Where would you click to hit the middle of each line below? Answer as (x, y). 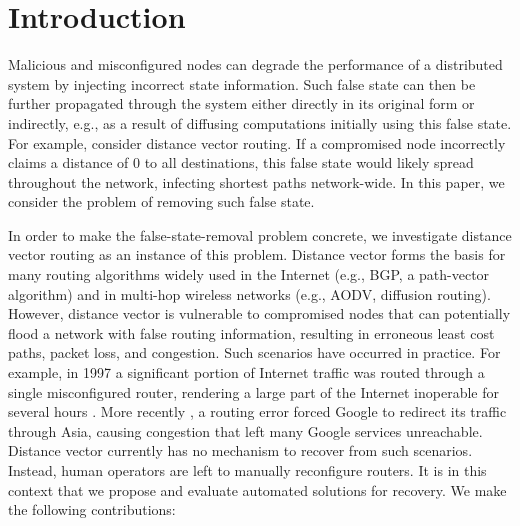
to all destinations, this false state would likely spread (309, 162)
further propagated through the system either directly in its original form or (241, 103)
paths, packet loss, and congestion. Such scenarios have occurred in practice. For (254, 352)
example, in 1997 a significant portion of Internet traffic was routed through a (246, 372)
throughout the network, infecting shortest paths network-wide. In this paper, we (256, 181)
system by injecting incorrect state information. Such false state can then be (242, 83)
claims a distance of (68, 162)
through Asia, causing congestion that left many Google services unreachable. (245, 430)
